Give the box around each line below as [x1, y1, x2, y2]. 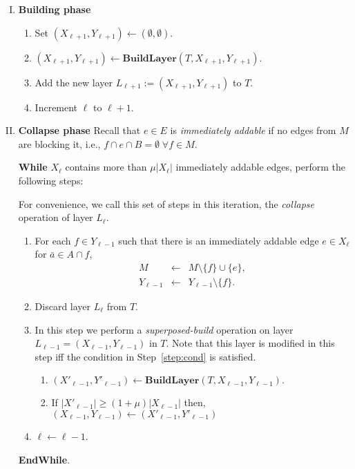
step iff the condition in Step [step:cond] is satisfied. [35, 349, 256, 363]
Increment [35, 99, 78, 114]
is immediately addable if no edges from [170, 123, 336, 137]
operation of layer [18, 210, 93, 224]
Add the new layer [35, 75, 113, 89]
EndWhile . [18, 452, 70, 466]
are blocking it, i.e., [18, 136, 101, 151]
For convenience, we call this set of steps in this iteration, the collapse [18, 196, 314, 211]
